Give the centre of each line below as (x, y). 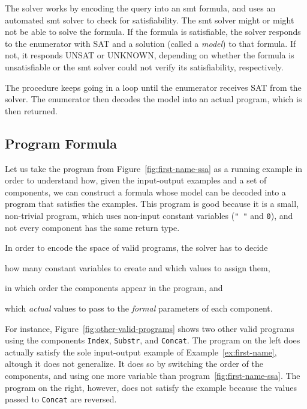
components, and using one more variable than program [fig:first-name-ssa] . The (153, 375)
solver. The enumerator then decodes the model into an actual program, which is (153, 99)
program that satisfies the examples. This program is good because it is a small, (152, 204)
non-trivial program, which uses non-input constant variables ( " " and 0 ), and (149, 215)
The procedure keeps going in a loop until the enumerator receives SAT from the (153, 87)
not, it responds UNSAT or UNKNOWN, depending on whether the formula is (150, 55)
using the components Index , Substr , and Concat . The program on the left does (153, 340)
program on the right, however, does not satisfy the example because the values (151, 387)
